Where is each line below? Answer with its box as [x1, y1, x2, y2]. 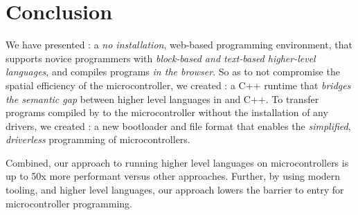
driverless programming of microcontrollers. [6, 132, 190, 147]
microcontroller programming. [6, 196, 132, 210]
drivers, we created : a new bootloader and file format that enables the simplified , [6, 118, 351, 133]
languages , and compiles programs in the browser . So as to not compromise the [6, 64, 340, 79]
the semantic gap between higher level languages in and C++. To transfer [6, 91, 319, 106]
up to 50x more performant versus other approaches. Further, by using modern [6, 169, 341, 183]
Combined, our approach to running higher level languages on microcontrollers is [6, 155, 349, 169]
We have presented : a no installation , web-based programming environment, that [6, 37, 352, 52]
